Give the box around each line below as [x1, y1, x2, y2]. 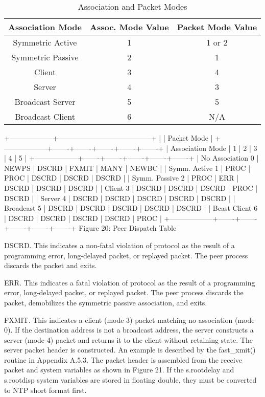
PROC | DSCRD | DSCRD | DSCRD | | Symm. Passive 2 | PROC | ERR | [4, 172, 239, 183]
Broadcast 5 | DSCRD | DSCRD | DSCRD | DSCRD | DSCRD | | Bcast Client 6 [4, 203, 258, 213]
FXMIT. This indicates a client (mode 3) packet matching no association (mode [4, 314, 255, 325]
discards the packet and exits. [4, 260, 97, 271]
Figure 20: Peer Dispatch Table [79, 223, 177, 233]
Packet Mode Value [177, 21, 257, 33]
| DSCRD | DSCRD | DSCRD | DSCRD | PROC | [4, 212, 162, 223]
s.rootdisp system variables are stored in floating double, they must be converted [4, 374, 257, 385]
